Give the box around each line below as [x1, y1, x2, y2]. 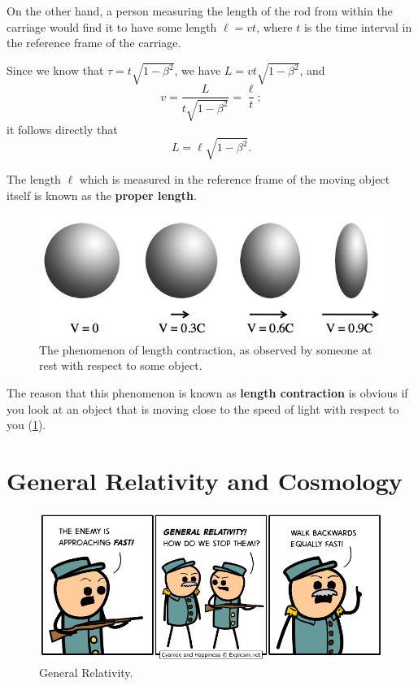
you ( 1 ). [7, 416, 46, 433]
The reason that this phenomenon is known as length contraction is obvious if [7, 384, 408, 401]
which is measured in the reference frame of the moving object [79, 170, 390, 187]
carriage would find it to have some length [7, 18, 217, 35]
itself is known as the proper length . [7, 186, 197, 203]
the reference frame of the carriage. [7, 34, 181, 51]
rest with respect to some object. [39, 357, 202, 374]
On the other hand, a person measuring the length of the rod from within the [7, 2, 393, 19]
